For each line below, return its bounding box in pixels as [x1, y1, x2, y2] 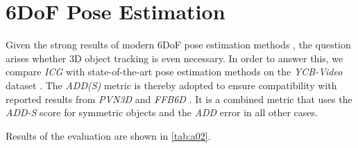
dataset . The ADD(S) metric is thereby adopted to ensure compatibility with [6, 77, 337, 92]
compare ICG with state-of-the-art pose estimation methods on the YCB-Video [6, 64, 343, 79]
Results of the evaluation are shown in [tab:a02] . [6, 128, 211, 142]
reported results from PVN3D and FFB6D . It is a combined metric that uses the [6, 91, 352, 106]
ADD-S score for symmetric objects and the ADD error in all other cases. [6, 105, 318, 120]
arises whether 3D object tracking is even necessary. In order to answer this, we [6, 50, 343, 65]
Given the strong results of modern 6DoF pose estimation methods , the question [6, 37, 351, 52]
